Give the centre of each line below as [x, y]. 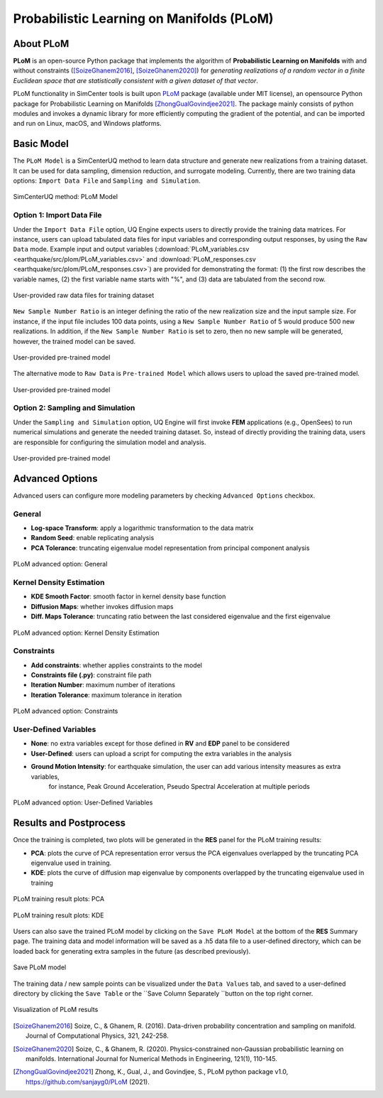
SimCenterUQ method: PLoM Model [66, 197]
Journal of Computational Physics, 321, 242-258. [98, 1036]
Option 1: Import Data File [57, 215]
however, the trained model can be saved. [74, 341]
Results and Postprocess [69, 823]
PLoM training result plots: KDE [59, 915]
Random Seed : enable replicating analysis [93, 538]
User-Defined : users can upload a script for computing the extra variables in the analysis [161, 753]
